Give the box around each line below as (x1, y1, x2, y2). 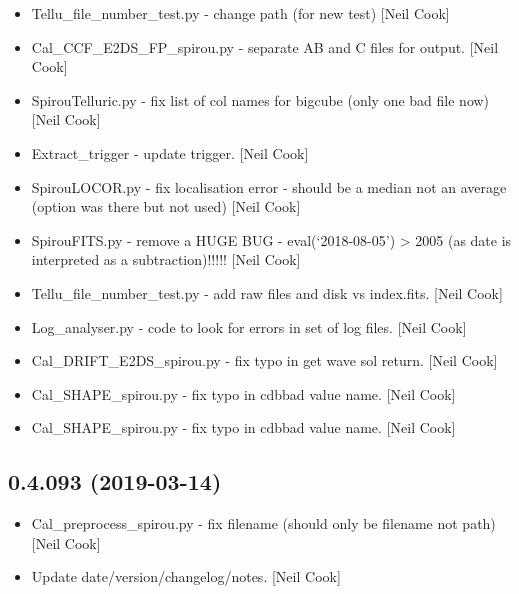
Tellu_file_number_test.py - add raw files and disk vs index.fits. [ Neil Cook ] (31, 282, 503, 303)
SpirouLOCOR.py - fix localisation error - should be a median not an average (31, 176, 507, 197)
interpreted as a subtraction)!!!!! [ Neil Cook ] (31, 249, 301, 270)
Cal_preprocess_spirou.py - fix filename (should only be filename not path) (31, 513, 496, 534)
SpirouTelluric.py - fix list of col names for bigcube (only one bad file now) (31, 89, 490, 110)
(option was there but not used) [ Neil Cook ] (31, 196, 301, 217)
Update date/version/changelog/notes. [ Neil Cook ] (31, 566, 341, 587)
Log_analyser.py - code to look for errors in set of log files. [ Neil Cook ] (31, 316, 467, 337)
